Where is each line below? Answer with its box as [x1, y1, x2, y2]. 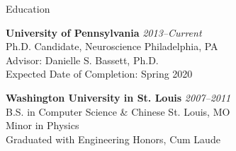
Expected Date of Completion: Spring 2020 [6, 66, 193, 81]
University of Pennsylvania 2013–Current [6, 25, 202, 40]
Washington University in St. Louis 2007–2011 [6, 90, 231, 104]
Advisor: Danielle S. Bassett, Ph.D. [6, 52, 159, 67]
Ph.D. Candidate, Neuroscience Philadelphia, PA [6, 39, 218, 54]
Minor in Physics [6, 118, 79, 133]
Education [6, 1, 50, 16]
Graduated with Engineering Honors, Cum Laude [6, 131, 220, 146]
